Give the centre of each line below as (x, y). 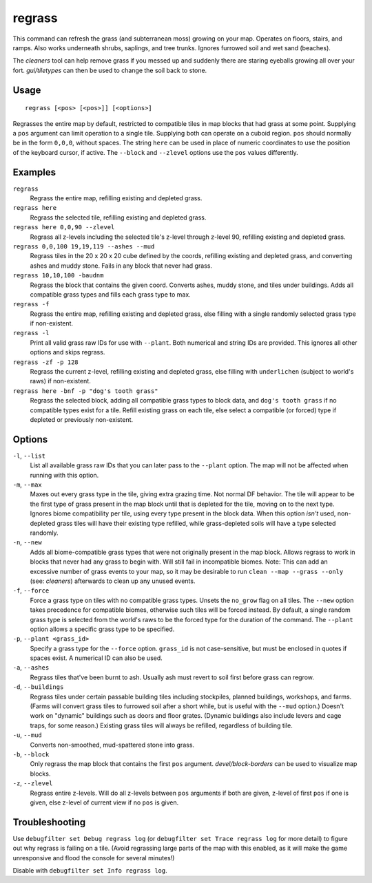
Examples (34, 172)
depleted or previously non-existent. (82, 419)
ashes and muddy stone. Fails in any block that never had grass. (121, 266)
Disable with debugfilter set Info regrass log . (90, 871)
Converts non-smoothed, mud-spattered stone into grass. (112, 745)
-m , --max (27, 485)
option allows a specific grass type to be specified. (102, 629)
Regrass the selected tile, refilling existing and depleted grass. (118, 217)
